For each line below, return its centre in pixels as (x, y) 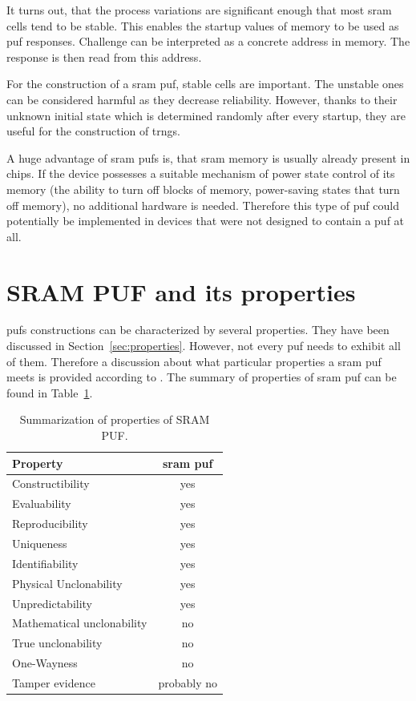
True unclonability (57, 643)
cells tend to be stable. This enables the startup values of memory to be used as (203, 25)
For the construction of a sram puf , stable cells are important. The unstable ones (205, 84)
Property (38, 463)
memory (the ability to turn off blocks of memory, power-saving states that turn (203, 189)
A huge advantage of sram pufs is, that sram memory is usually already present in (208, 157)
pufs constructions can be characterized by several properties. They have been (198, 330)
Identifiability (45, 563)
